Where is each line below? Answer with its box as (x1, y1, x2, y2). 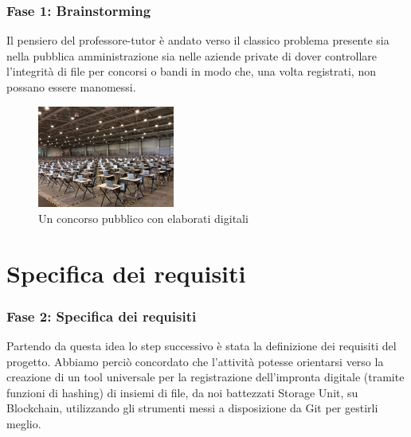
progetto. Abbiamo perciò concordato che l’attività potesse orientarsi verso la (6, 353, 384, 369)
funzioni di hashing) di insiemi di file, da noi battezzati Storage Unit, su (6, 384, 358, 400)
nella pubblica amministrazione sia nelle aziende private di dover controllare (6, 47, 378, 64)
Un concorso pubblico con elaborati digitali (38, 209, 249, 226)
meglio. (6, 416, 41, 431)
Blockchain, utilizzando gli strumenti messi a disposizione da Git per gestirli (6, 400, 378, 416)
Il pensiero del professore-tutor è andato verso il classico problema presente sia (6, 32, 389, 49)
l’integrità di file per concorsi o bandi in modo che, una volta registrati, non (6, 63, 376, 80)
